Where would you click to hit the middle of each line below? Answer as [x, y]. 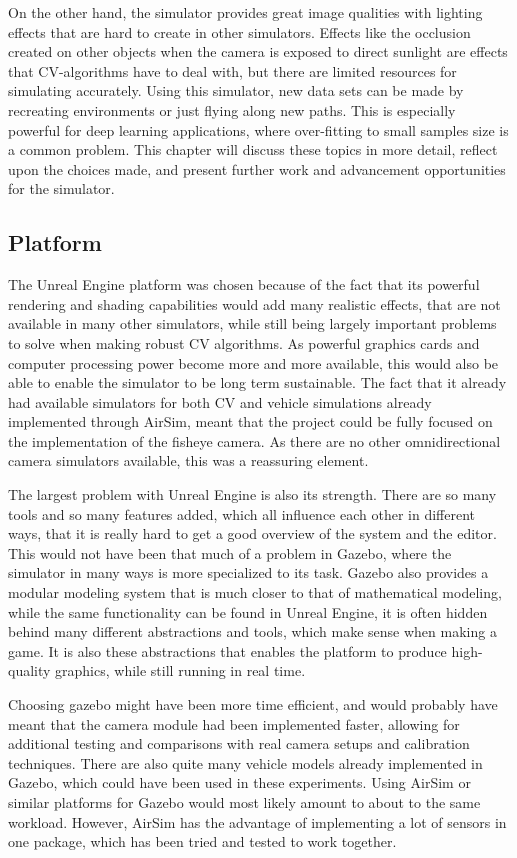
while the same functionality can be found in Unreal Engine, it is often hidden [248, 611]
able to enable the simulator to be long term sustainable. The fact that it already [257, 382]
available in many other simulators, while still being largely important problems [252, 323]
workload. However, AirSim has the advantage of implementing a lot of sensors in [257, 821]
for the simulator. [61, 188]
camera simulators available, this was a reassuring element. [188, 460]
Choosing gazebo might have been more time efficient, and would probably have [253, 704]
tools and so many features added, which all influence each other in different [242, 513]
